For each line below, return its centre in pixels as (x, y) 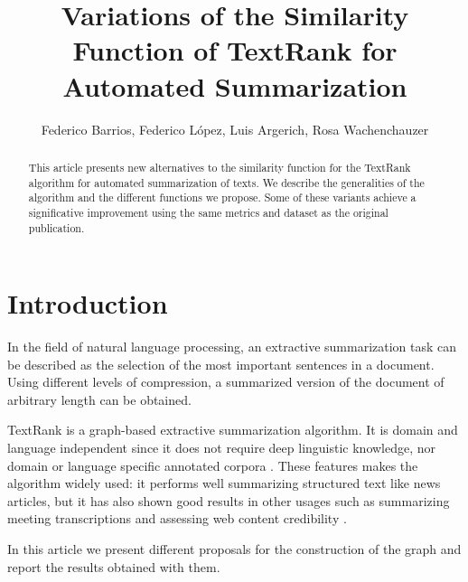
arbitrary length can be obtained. (99, 399)
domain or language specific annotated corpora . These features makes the (213, 465)
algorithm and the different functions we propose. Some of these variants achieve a (222, 197)
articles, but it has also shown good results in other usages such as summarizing (229, 500)
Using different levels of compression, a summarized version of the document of (226, 382)
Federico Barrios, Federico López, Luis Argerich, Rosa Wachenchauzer (235, 129)
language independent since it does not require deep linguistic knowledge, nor (222, 448)
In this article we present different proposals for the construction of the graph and (234, 549)
